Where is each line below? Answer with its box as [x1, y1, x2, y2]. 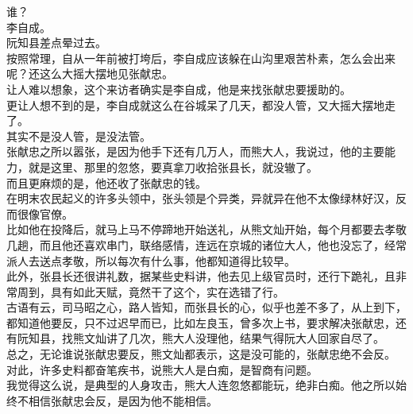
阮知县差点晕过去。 [6, 34, 106, 51]
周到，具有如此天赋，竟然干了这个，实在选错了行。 [17, 283, 284, 300]
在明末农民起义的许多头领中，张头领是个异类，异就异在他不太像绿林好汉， [6, 190, 396, 207]
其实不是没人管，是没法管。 [6, 127, 151, 144]
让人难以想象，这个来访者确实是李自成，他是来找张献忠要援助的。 [6, 80, 351, 97]
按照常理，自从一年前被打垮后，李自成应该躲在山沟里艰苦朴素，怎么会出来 [6, 49, 396, 66]
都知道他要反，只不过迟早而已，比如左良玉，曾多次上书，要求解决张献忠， [6, 314, 396, 331]
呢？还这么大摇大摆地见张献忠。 [6, 65, 173, 82]
